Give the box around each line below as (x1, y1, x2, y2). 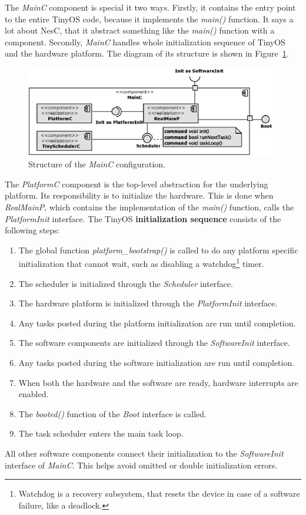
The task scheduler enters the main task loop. (18, 427, 184, 440)
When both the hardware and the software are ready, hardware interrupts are (18, 376, 298, 388)
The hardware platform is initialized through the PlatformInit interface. (18, 297, 278, 309)
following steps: (5, 224, 60, 236)
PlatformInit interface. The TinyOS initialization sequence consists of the (5, 212, 281, 225)
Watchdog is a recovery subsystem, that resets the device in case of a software (18, 487, 300, 500)
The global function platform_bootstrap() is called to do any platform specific (18, 243, 298, 256)
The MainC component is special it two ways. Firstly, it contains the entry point (5, 1, 296, 13)
